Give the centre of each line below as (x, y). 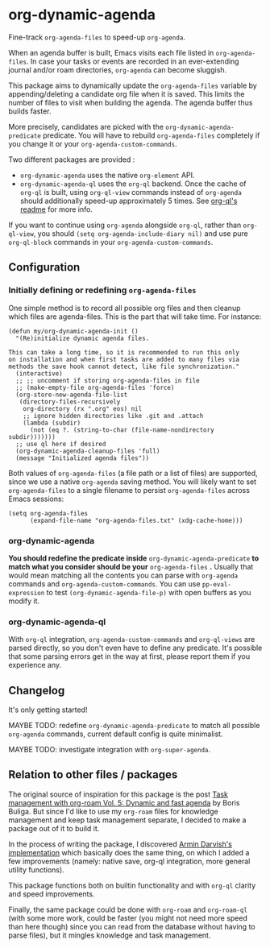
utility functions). (36, 869)
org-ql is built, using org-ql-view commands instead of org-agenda (131, 192)
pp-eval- (217, 584)
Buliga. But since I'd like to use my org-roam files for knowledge (114, 811)
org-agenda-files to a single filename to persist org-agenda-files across (129, 490)
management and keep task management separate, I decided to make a (127, 820)
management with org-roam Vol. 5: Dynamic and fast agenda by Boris (124, 802)
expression (27, 593)
